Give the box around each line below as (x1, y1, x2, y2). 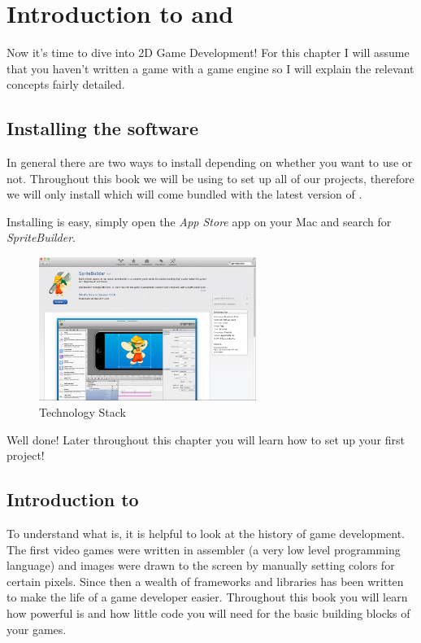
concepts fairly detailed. (7, 76, 125, 93)
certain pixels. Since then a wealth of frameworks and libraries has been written (7, 572, 404, 589)
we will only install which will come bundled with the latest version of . (7, 186, 362, 203)
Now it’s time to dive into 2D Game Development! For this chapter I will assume (7, 44, 410, 61)
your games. (7, 620, 67, 637)
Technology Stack (39, 403, 126, 420)
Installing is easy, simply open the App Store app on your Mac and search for (7, 212, 392, 230)
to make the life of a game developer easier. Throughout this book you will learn (7, 588, 408, 606)
